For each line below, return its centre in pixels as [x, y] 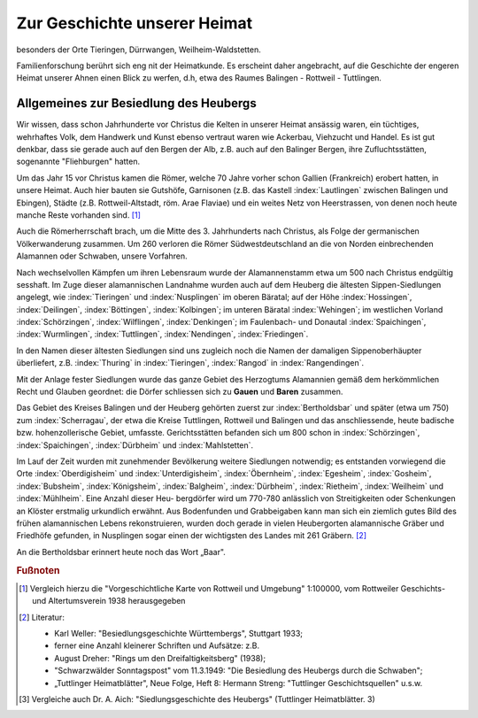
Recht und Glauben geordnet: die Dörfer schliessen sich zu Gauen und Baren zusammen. [180, 392]
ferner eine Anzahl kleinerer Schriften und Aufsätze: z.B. [157, 645]
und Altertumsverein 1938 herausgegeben [109, 601]
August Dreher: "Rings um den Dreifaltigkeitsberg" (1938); [160, 658]
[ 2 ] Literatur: [42, 617]
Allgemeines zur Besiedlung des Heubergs [136, 103]
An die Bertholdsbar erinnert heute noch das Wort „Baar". [121, 552]
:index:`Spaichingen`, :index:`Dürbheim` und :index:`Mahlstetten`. [135, 445]
